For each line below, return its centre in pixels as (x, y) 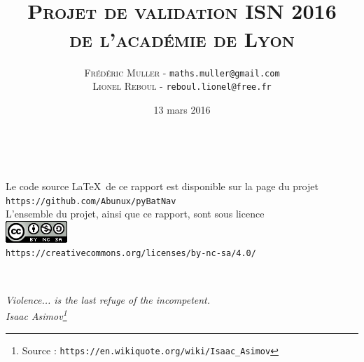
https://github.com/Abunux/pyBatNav (91, 201)
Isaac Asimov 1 (36, 315)
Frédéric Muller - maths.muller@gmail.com (182, 72)
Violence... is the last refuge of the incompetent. (108, 299)
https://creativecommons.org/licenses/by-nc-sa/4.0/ (131, 254)
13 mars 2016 (182, 109)
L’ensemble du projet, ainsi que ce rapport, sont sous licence (135, 214)
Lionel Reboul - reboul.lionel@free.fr (182, 86)
